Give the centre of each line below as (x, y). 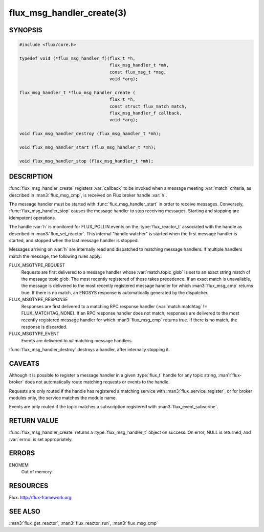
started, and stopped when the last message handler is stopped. (74, 241)
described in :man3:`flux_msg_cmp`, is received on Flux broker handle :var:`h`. (88, 195)
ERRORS (22, 453)
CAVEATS (24, 364)
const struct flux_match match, (148, 106)
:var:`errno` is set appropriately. (41, 439)
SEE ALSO (25, 511)
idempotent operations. (33, 218)
